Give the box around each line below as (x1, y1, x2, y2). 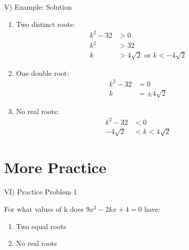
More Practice (4, 157, 107, 178)
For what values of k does (4, 203, 84, 214)
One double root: (16, 67, 69, 78)
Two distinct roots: (16, 18, 75, 29)
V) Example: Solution (4, 2, 72, 12)
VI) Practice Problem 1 (4, 186, 77, 197)
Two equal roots (16, 220, 66, 231)
